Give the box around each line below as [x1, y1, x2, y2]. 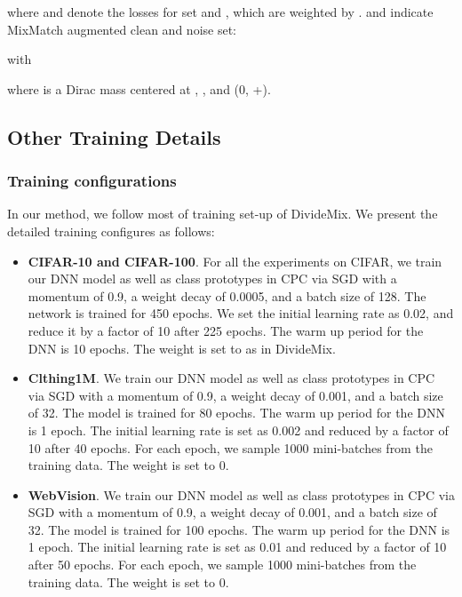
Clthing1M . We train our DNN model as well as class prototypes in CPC [28, 369, 435, 387]
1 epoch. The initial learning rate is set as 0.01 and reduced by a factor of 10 [28, 537, 447, 556]
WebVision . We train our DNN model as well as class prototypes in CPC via [28, 485, 456, 504]
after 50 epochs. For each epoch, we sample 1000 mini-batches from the [28, 555, 417, 574]
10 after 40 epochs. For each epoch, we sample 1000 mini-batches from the [28, 438, 433, 457]
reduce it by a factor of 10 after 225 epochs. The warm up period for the [28, 321, 424, 339]
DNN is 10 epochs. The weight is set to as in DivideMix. [28, 338, 336, 357]
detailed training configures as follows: [7, 221, 215, 240]
